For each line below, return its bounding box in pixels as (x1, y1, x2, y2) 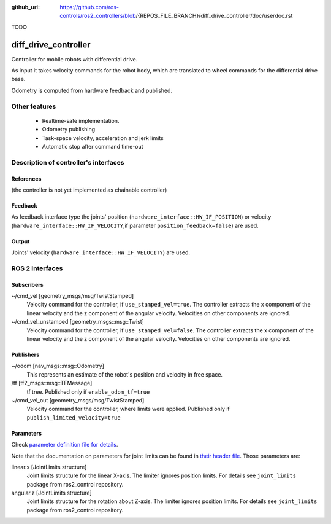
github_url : (11, 4, 40, 10)
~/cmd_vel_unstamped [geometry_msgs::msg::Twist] (11, 318, 144, 326)
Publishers (11, 351, 40, 359)
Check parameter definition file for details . (11, 441, 118, 448)
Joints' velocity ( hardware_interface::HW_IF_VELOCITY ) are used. (11, 249, 190, 256)
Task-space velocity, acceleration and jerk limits (42, 134, 164, 141)
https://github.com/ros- (59, 4, 120, 10)
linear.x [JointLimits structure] (11, 463, 87, 471)
